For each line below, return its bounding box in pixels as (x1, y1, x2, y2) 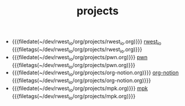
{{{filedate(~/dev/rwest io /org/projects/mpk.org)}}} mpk (11, 84, 148, 93)
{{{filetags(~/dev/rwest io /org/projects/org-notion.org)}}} (11, 77, 151, 85)
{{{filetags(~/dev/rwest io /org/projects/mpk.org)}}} (11, 92, 136, 101)
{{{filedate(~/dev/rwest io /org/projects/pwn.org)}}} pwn (11, 53, 148, 62)
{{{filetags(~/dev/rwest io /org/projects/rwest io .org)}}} (11, 46, 142, 54)
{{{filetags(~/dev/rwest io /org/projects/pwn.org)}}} (11, 61, 136, 70)
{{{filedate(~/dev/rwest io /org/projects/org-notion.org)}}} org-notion (11, 69, 179, 78)
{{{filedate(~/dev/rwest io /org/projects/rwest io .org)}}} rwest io (11, 38, 162, 46)
